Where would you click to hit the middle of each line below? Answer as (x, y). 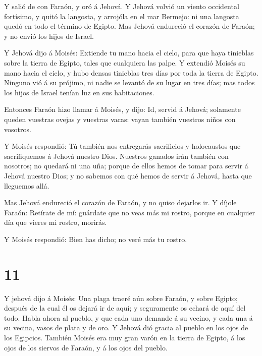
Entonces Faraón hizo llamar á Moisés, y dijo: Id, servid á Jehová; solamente (122, 109)
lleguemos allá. (27, 185)
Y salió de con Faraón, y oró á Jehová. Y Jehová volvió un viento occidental (122, 6)
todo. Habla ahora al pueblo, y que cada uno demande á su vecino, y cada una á (128, 317)
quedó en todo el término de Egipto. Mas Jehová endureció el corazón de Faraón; (129, 26)
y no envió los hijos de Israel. (49, 36)
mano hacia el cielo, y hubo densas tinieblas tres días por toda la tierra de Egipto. (131, 72)
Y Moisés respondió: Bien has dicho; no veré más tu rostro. (96, 239)
